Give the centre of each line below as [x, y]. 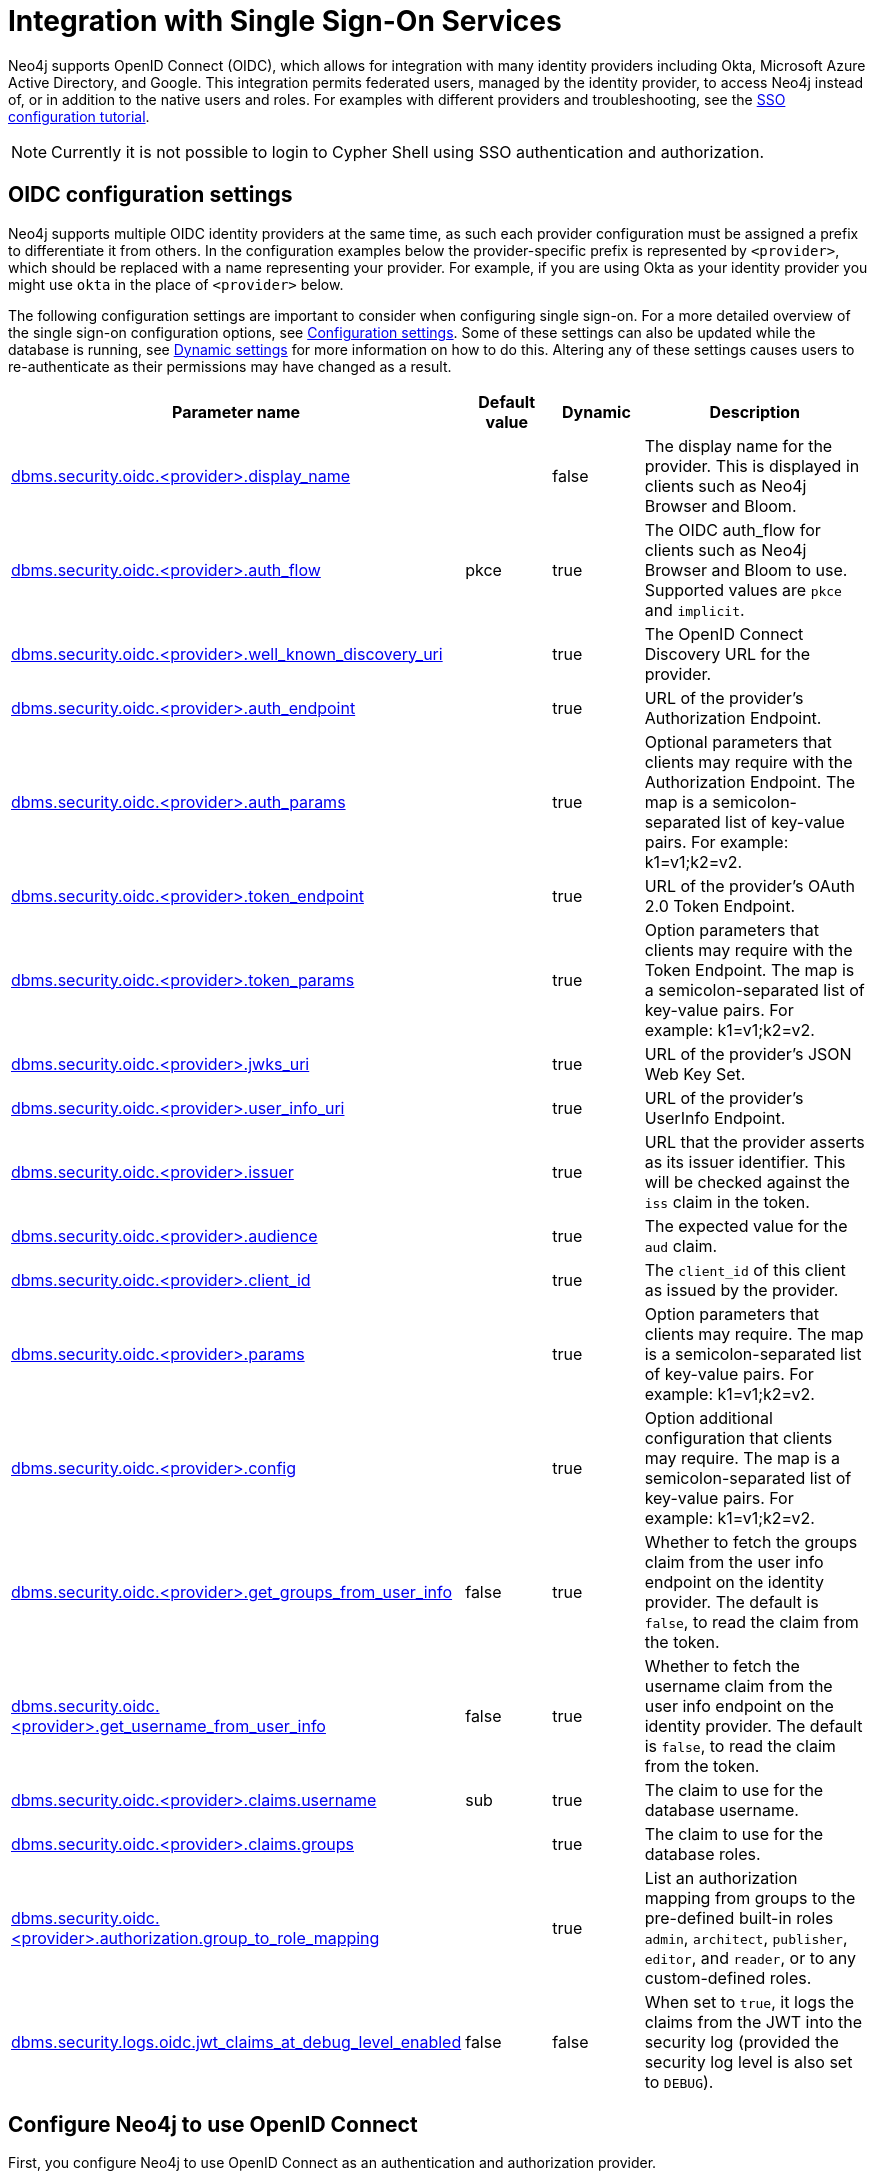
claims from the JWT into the [753, 2021]
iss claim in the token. [727, 1201]
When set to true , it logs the [749, 2001]
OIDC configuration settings [150, 195]
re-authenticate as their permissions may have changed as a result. [230, 366]
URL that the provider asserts [754, 1141]
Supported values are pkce [743, 589]
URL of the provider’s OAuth [749, 885]
